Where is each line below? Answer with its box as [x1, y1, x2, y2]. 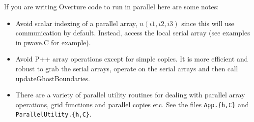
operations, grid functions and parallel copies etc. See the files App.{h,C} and [15, 99, 249, 109]
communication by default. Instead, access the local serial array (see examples [15, 28, 250, 38]
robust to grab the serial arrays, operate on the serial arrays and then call [15, 63, 238, 73]
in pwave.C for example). [15, 37, 91, 47]
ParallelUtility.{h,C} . [15, 109, 92, 119]
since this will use [181, 18, 234, 28]
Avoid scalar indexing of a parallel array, [15, 18, 138, 28]
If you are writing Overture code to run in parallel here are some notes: [4, 1, 219, 11]
